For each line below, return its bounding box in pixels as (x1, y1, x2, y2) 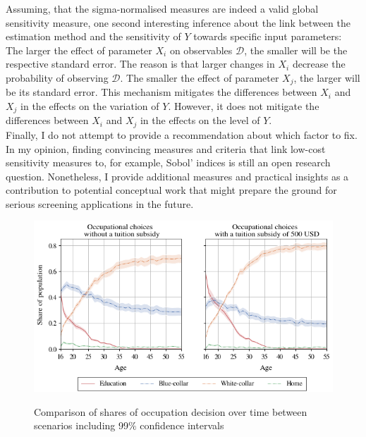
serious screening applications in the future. (6, 196, 194, 211)
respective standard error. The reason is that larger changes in (6, 56, 275, 71)
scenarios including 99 (34, 418, 128, 433)
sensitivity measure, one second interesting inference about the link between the (6, 15, 350, 30)
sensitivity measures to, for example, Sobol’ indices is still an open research (6, 155, 331, 170)
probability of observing (6, 70, 109, 85)
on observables (169, 42, 233, 57)
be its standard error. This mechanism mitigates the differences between (6, 85, 317, 99)
